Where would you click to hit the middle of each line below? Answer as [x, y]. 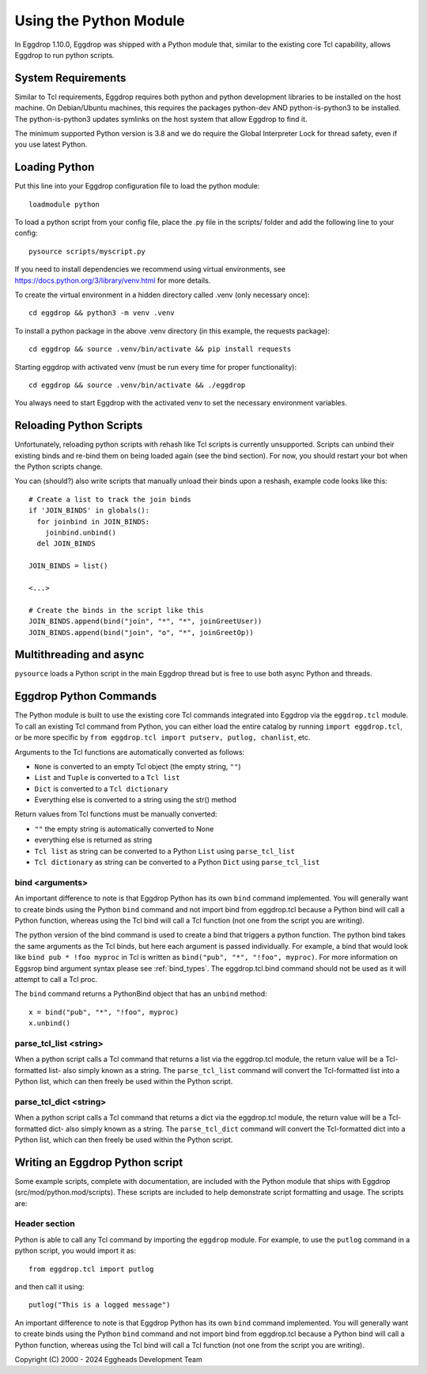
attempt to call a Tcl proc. [56, 979]
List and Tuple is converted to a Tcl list [107, 778]
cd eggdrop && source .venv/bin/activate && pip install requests [160, 349]
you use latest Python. [51, 145]
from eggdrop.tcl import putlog [91, 1269]
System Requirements [70, 78]
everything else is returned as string [93, 840]
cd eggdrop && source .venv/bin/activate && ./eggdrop [137, 385]
